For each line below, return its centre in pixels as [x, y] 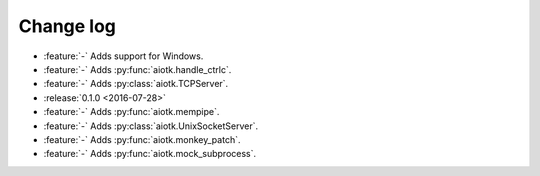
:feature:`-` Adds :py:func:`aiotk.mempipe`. [131, 112]
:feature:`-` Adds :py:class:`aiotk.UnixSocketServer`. [151, 126]
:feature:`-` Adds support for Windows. [123, 56]
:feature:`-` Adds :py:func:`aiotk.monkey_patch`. [142, 139]
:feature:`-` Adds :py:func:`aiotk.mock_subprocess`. [150, 154]
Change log [67, 26]
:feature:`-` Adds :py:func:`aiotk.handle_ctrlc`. [137, 69]
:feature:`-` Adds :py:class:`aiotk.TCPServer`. [136, 84]
